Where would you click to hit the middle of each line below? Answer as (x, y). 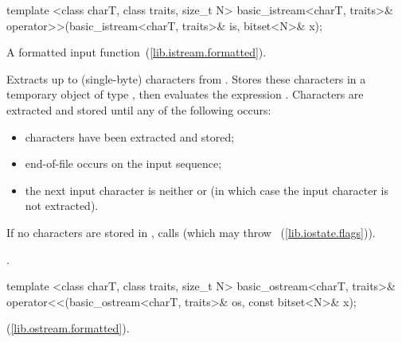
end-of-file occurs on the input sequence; (123, 163)
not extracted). (62, 206)
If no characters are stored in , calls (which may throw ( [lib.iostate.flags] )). (191, 232)
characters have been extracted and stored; (130, 136)
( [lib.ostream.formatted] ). (68, 328)
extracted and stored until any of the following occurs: (139, 109)
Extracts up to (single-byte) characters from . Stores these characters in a (186, 78)
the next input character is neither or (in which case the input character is (207, 190)
